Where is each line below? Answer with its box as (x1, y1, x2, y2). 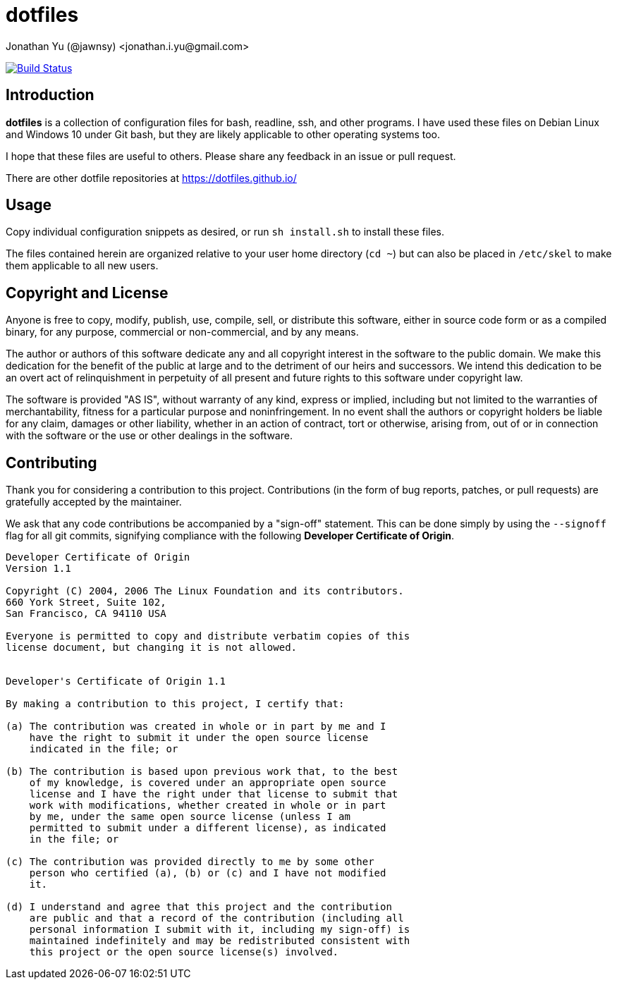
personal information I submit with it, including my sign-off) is (29, 924, 410, 936)
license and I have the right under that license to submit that (29, 788, 398, 800)
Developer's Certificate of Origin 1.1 (6, 675, 226, 687)
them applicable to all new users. (6, 259, 159, 272)
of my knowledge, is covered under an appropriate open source (29, 777, 386, 789)
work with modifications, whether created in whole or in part (29, 800, 386, 812)
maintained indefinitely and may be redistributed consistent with (29, 935, 410, 947)
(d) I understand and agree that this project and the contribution (6, 901, 392, 913)
